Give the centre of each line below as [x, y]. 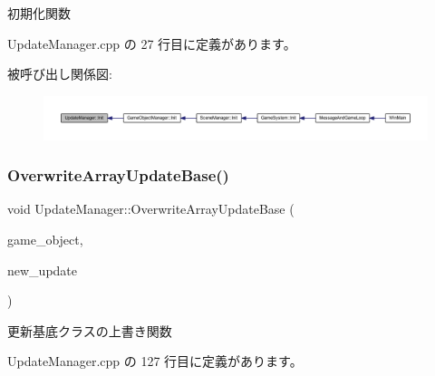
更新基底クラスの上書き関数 [90, 330]
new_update [43, 270]
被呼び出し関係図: [60, 74]
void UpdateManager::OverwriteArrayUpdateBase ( [151, 209]
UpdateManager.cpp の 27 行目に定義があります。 [152, 43]
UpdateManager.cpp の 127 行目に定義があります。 [155, 361]
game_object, [45, 240]
